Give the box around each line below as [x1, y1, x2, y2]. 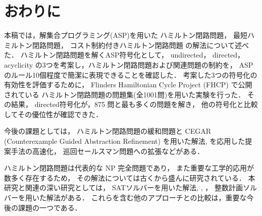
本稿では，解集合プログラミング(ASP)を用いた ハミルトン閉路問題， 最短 [4, 30, 248, 40]
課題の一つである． [18, 202, 82, 212]
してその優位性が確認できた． [4, 109, 103, 119]
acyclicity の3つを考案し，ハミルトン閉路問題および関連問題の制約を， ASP [4, 59, 253, 70]
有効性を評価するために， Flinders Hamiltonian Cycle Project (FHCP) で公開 [4, 79, 252, 90]
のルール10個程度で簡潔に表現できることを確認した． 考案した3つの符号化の [4, 69, 257, 80]
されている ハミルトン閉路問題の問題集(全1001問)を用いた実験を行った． [4, 89, 245, 99]
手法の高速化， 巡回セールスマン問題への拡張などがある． [11, 145, 204, 156]
